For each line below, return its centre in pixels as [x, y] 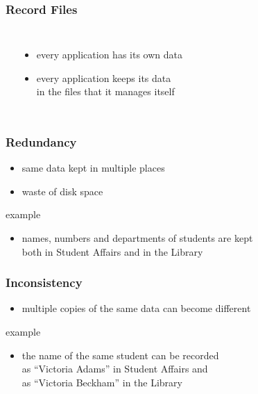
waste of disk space [62, 191]
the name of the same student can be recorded [120, 355]
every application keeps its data [104, 77]
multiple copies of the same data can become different [136, 308]
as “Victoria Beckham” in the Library [102, 382]
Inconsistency [44, 282]
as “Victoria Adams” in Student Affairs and [115, 369]
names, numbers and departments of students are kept [137, 238]
